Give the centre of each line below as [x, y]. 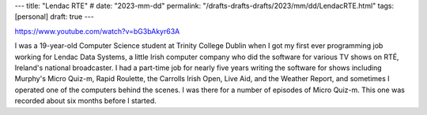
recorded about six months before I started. [86, 101]
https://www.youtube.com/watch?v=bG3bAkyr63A [97, 31]
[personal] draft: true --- [54, 17]
